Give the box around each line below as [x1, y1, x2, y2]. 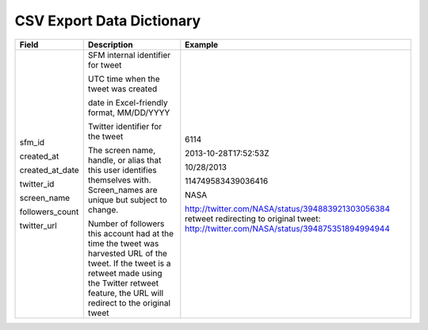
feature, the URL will [87, 287, 164, 298]
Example [185, 39, 219, 50]
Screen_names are [87, 184, 158, 195]
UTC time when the [87, 73, 160, 84]
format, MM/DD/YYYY [87, 107, 170, 118]
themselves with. [87, 175, 151, 186]
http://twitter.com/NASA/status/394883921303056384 [185, 203, 391, 214]
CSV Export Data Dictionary [14, 12, 201, 29]
